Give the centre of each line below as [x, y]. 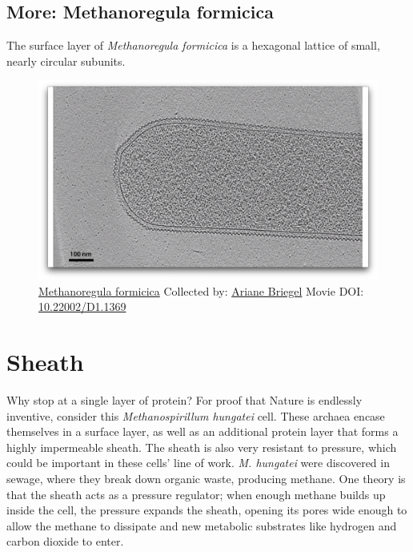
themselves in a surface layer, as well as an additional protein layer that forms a [202, 431]
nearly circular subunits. [66, 60]
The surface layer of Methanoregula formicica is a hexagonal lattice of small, [193, 45]
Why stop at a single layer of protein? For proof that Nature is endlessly [184, 400]
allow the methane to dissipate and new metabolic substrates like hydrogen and [202, 525]
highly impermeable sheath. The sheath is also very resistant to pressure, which [202, 447]
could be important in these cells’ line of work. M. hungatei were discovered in [198, 463]
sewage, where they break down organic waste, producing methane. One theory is [206, 479]
